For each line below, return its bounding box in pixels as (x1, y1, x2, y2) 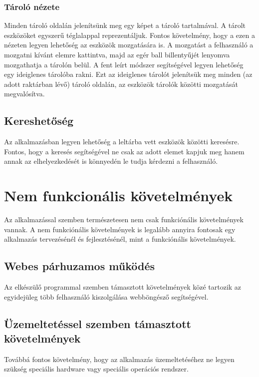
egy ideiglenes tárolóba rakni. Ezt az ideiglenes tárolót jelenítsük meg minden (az (4, 69, 253, 79)
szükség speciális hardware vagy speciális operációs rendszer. (4, 364, 189, 374)
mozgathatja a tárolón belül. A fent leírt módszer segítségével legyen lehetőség (4, 59, 244, 69)
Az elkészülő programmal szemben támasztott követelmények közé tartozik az (4, 282, 242, 292)
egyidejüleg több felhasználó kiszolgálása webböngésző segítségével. (4, 291, 209, 302)
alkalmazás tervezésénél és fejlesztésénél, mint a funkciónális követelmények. (4, 234, 236, 244)
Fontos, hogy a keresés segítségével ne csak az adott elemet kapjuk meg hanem (4, 146, 245, 156)
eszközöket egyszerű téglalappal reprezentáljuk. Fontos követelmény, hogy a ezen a (4, 29, 255, 40)
